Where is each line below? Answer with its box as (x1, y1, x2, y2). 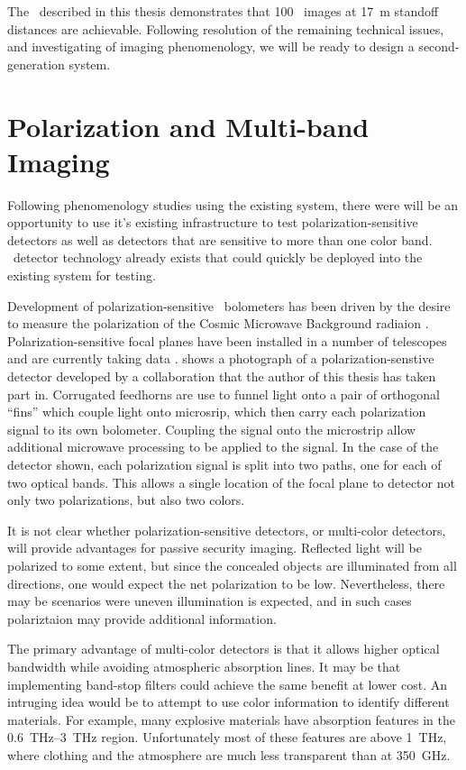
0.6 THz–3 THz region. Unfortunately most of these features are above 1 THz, (7, 728, 447, 747)
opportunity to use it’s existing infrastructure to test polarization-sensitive (7, 213, 418, 232)
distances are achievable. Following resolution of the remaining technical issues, (7, 19, 444, 38)
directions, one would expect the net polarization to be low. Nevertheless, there (7, 573, 445, 592)
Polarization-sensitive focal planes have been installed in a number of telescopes (7, 331, 447, 350)
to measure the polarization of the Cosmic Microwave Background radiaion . (7, 314, 429, 333)
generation (7, 54, 65, 73)
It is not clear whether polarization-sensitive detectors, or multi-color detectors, (7, 520, 446, 539)
